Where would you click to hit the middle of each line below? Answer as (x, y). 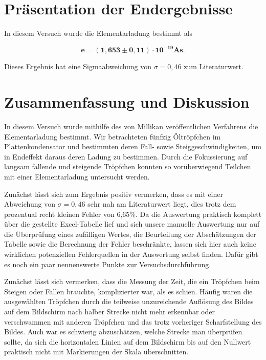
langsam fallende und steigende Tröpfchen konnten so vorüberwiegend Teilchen (128, 166)
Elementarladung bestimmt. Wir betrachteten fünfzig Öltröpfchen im (113, 136)
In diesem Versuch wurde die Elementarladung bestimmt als (98, 33)
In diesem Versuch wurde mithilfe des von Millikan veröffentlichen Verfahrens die (131, 126)
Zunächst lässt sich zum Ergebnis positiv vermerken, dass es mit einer (114, 194)
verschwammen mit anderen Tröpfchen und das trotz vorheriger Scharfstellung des (133, 321)
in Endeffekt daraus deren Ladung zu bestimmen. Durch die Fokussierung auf (126, 156)
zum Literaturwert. (214, 66)
